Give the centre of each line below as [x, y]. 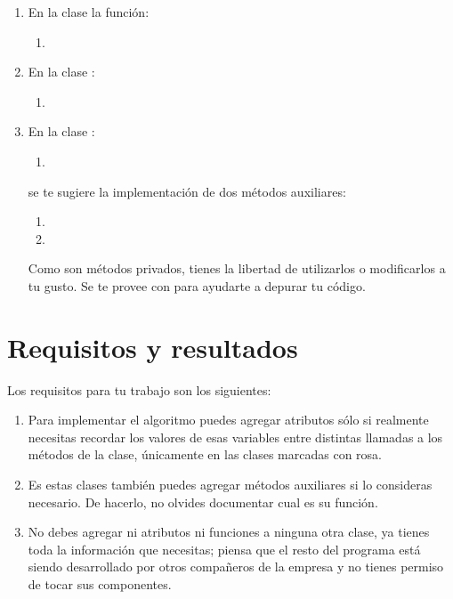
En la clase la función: [89, 12]
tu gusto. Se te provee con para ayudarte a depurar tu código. [197, 285]
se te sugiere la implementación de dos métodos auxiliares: [187, 191]
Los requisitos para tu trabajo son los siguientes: [139, 389]
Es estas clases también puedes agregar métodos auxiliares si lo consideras [230, 485]
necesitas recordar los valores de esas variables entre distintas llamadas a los [235, 437]
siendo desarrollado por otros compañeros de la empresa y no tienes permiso [236, 567]
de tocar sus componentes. [100, 584]
